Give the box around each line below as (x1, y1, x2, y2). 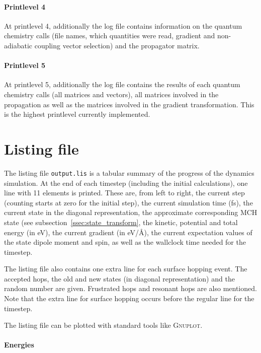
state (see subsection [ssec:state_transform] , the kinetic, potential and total (4, 217, 238, 227)
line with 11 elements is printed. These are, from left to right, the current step (4, 187, 245, 198)
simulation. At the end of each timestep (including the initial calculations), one (4, 177, 248, 188)
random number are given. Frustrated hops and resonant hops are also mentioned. (4, 283, 257, 294)
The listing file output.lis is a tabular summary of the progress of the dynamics (4, 167, 254, 178)
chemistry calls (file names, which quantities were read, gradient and (4, 30, 215, 41)
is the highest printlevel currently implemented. (4, 109, 150, 119)
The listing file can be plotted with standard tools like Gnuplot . (4, 320, 203, 330)
